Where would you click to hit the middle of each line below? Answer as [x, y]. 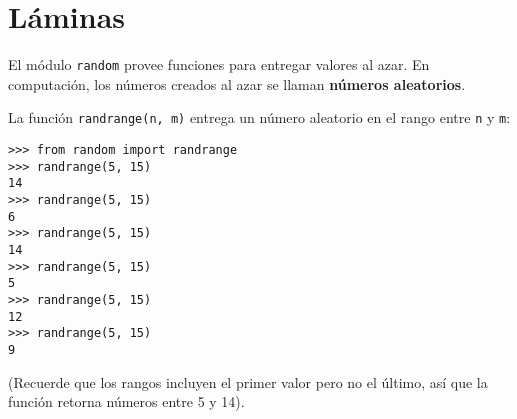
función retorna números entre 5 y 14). [126, 401]
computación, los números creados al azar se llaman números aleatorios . [237, 83]
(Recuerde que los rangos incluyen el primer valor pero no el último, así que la [248, 381]
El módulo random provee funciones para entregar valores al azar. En [219, 64]
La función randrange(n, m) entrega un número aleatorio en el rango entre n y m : [259, 117]
